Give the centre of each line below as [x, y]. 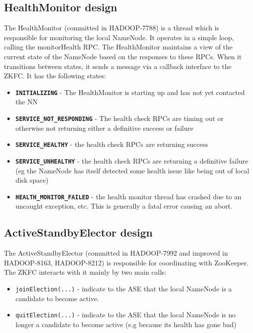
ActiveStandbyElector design [78, 232]
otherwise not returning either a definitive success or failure [104, 128]
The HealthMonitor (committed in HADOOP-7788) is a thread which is [112, 28]
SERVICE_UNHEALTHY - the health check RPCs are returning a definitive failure [132, 160]
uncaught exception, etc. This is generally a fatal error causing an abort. [124, 206]
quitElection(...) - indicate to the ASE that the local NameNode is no [126, 315]
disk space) [32, 180]
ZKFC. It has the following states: [55, 76]
